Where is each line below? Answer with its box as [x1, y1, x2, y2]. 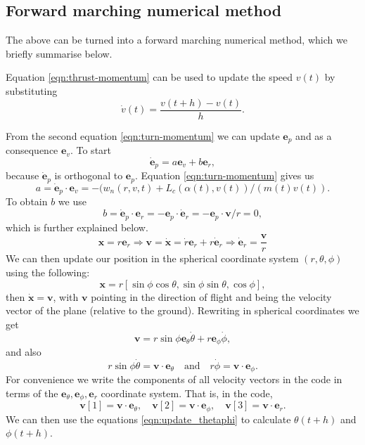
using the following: [6, 265, 90, 279]
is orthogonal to [54, 168, 123, 183]
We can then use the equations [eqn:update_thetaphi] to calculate [6, 411, 291, 426]
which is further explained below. [6, 219, 148, 234]
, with [53, 289, 79, 304]
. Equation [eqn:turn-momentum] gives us [134, 168, 314, 183]
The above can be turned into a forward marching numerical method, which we [6, 32, 347, 47]
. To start [70, 143, 112, 157]
